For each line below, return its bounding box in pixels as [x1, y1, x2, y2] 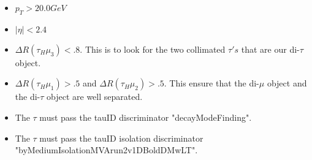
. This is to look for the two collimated [80, 42, 226, 55]
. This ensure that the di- [164, 77, 259, 90]
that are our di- [241, 42, 300, 55]
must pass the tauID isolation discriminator [39, 131, 204, 144]
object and [267, 77, 307, 90]
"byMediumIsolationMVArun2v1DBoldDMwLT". [15, 143, 198, 156]
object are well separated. [47, 90, 143, 103]
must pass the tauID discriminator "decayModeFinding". [39, 110, 252, 123]
